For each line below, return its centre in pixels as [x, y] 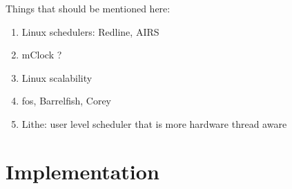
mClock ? [42, 55]
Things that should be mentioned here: [88, 8]
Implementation [82, 171]
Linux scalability [57, 77]
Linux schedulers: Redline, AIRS [90, 31]
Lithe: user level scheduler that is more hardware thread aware [154, 123]
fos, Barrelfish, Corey [66, 101]
